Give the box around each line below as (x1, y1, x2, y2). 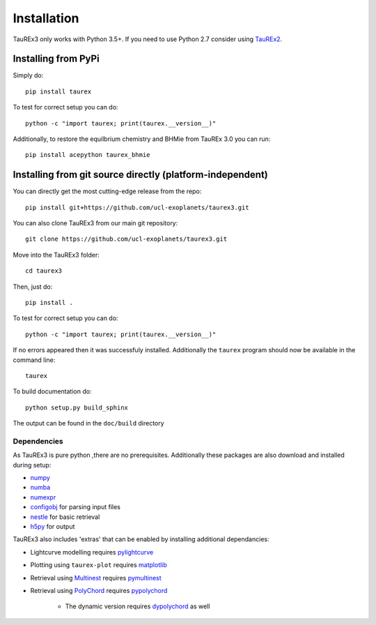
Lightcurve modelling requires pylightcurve (30, 548, 154, 556)
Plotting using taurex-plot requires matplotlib (30, 561, 167, 569)
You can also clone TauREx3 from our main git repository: (13, 219, 178, 227)
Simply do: (13, 71, 44, 80)
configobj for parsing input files (30, 503, 121, 511)
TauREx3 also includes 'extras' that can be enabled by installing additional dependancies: (13, 535, 269, 543)
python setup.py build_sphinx (25, 403, 129, 412)
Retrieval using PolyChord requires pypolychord (30, 587, 168, 594)
